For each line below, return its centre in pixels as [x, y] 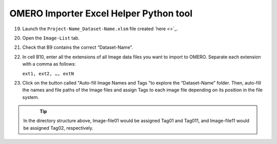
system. [31, 97]
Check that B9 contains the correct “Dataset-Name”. [78, 47]
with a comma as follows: [49, 64]
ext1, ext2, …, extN [48, 74]
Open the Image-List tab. [51, 38]
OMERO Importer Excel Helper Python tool [101, 13]
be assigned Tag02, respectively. [58, 128]
